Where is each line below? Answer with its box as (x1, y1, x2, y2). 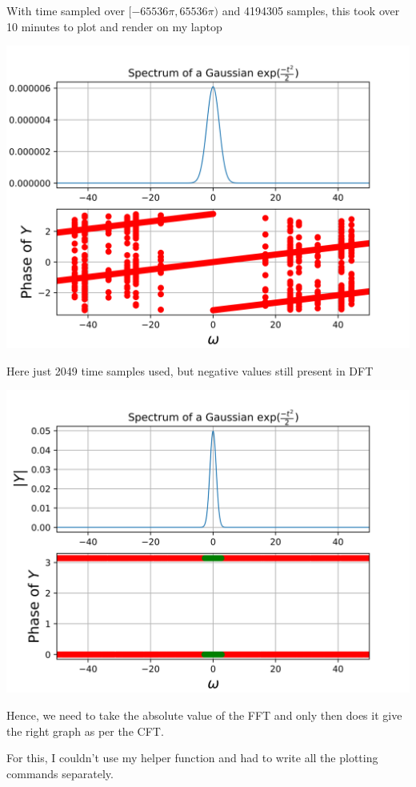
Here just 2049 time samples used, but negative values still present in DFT (6, 362, 374, 379)
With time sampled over (6, 2, 125, 18)
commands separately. (6, 765, 114, 781)
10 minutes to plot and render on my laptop (6, 18, 222, 34)
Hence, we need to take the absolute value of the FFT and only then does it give (6, 706, 402, 723)
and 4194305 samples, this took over (222, 2, 400, 18)
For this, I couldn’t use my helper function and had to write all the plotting (6, 749, 378, 766)
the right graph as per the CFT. (6, 722, 164, 739)
